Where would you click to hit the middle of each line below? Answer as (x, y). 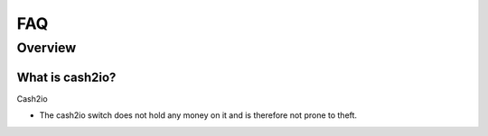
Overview (47, 48)
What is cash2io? (66, 77)
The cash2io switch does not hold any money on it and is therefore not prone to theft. (198, 115)
